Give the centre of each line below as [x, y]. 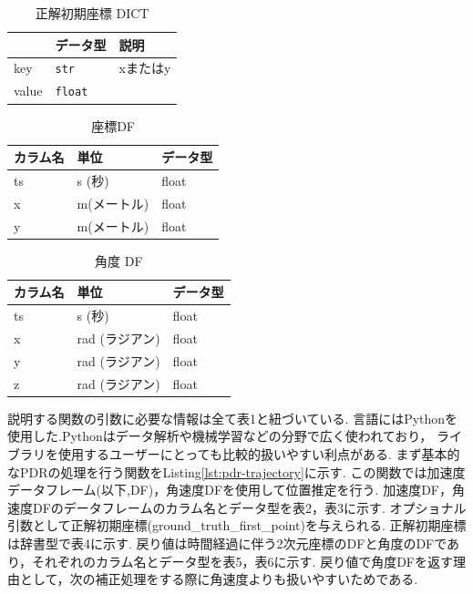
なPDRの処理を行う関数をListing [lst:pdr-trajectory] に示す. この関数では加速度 [236, 471]
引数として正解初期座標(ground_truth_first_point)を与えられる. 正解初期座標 [237, 525]
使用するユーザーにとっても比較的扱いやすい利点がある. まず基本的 [259, 453]
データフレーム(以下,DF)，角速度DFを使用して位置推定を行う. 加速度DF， [230, 490]
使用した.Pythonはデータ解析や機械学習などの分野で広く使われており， [220, 436]
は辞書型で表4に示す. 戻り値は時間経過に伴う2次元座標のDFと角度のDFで [227, 543]
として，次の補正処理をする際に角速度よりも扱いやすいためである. [219, 579]
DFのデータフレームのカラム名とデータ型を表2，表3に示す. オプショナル [249, 507]
